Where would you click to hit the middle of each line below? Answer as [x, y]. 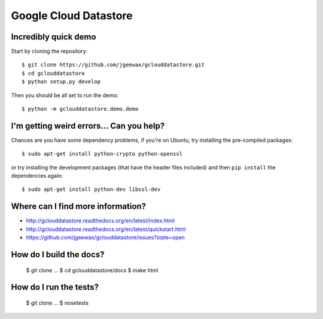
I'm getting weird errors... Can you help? [88, 126]
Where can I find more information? [79, 206]
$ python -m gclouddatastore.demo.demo [80, 109]
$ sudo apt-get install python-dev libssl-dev [91, 189]
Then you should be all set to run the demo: [65, 95]
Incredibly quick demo [54, 37]
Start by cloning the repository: [49, 51]
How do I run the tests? [55, 287]
